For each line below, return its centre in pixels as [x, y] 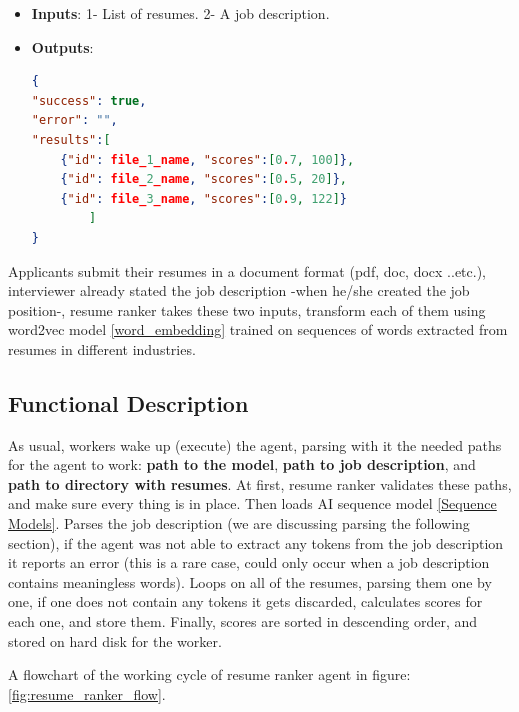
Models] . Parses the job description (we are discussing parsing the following [239, 523]
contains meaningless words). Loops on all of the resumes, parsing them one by [250, 581]
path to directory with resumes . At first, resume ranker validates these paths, [260, 483]
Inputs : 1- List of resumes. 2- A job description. [180, 13]
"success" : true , [89, 100]
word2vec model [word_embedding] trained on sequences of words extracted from [258, 329]
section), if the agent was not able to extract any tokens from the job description [256, 542]
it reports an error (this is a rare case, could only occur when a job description [249, 562]
